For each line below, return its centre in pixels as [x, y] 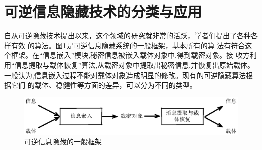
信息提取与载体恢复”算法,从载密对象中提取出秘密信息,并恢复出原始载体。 [134, 65]
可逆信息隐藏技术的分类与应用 [103, 11]
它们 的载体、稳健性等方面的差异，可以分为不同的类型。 [104, 85]
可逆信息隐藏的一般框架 [63, 142]
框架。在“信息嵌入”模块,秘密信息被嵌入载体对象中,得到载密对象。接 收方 [130, 55]
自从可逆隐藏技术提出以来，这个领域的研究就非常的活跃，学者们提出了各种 [127, 35]
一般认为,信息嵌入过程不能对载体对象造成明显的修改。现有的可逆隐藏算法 [125, 75]
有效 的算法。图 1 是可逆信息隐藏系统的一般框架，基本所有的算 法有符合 [128, 45]
